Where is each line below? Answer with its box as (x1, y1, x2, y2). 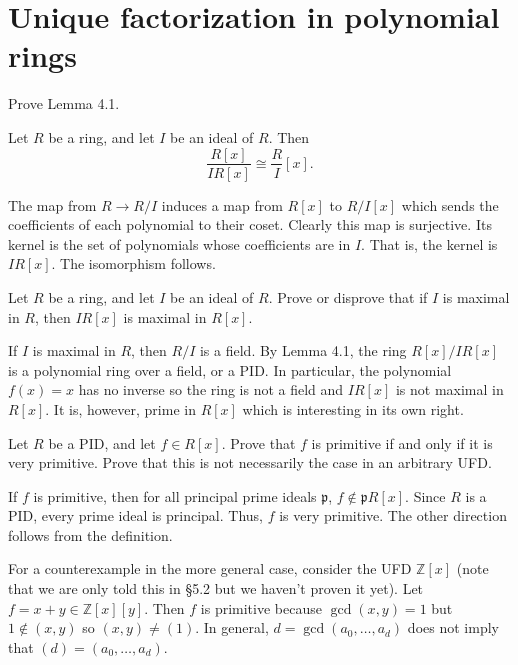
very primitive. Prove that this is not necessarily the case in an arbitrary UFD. (8, 452, 492, 473)
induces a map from (161, 194, 283, 215)
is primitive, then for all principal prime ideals (33, 485, 317, 506)
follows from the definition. (8, 524, 173, 545)
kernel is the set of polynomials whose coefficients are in (8, 233, 351, 254)
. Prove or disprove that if (268, 286, 428, 307)
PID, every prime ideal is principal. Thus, (8, 505, 264, 526)
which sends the (401, 194, 499, 215)
